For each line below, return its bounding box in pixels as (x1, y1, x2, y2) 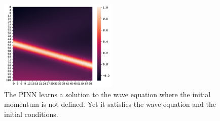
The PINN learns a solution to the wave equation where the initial (4, 89, 211, 99)
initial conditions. (4, 108, 58, 119)
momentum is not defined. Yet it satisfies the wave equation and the (4, 99, 216, 109)
